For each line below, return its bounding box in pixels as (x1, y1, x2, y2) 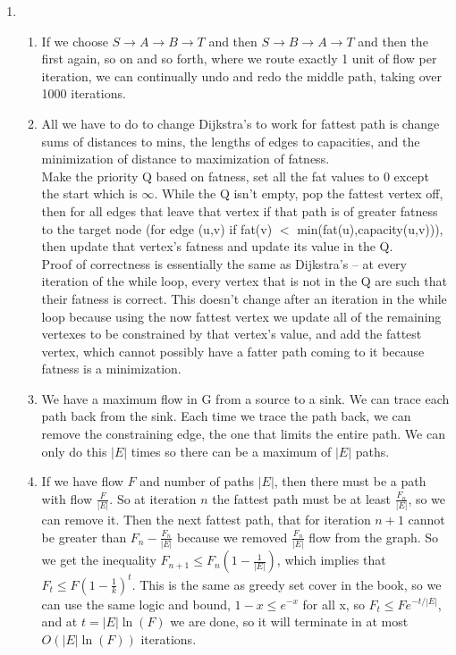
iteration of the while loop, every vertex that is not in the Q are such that (41, 272, 447, 290)
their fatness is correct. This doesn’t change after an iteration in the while (41, 289, 447, 307)
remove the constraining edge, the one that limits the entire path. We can (41, 424, 445, 443)
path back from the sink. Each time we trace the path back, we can (41, 407, 411, 425)
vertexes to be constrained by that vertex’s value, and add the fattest (41, 324, 422, 343)
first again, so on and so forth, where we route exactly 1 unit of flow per (41, 49, 437, 68)
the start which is (41, 184, 138, 203)
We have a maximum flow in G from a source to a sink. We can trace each (41, 389, 450, 407)
